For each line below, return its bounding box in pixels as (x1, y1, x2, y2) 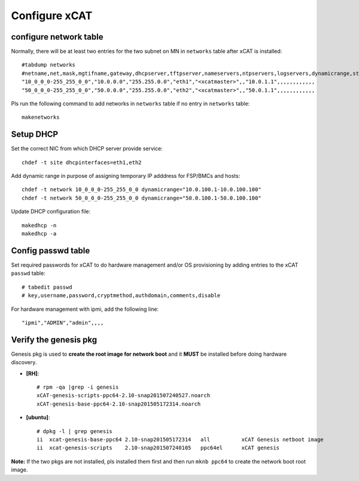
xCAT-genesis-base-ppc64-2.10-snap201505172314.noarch (36, 400, 201, 407)
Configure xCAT (11, 9, 93, 22)
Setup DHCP (11, 129, 59, 140)
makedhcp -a (22, 231, 57, 237)
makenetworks (22, 114, 60, 121)
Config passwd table (11, 246, 90, 256)
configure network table (11, 32, 104, 42)
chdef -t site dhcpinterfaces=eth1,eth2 (22, 159, 142, 166)
